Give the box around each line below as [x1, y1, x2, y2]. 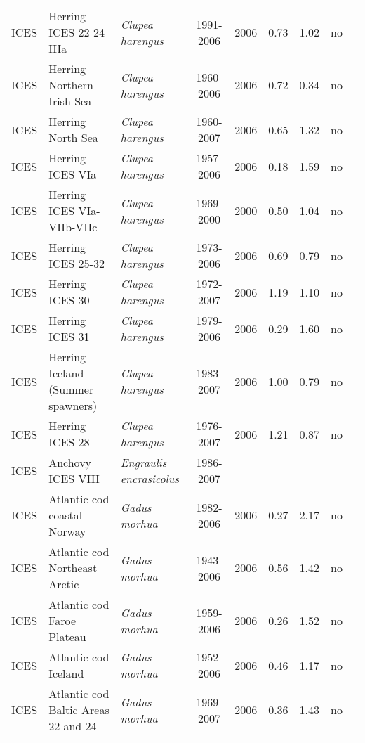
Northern [48, 77, 93, 93]
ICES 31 [48, 328, 90, 344]
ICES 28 [48, 434, 90, 450]
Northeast [48, 560, 98, 576]
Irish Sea [48, 93, 92, 109]
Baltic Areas [48, 702, 109, 718]
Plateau [48, 628, 86, 645]
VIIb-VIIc [48, 219, 98, 235]
